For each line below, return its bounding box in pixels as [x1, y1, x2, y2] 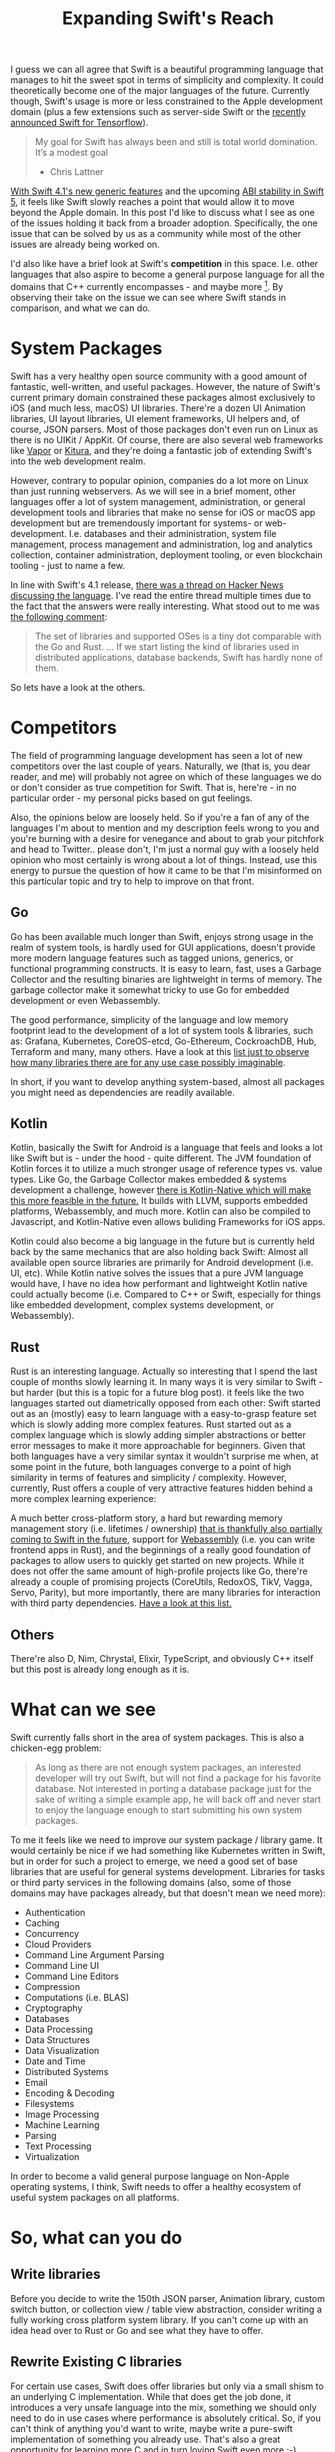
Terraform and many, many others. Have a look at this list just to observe [10, 1045, 310, 1057]
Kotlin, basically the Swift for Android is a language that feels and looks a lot [10, 1142, 323, 1154]
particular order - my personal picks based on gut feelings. [10, 792, 253, 804]
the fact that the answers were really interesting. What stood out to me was [10, 600, 320, 612]
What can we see [10, 1698, 157, 1721]
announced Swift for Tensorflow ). [10, 117, 149, 129]
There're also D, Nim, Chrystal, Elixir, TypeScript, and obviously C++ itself [10, 1652, 314, 1664]
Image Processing [24, 2108, 100, 2120]
